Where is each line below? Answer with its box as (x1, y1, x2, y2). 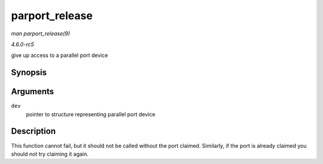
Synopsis (11, 68, 47, 78)
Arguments (11, 87, 54, 97)
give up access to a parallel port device (11, 51, 108, 59)
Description (11, 126, 56, 136)
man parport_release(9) (11, 30, 71, 37)
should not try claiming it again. (11, 150, 89, 157)
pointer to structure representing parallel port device (26, 111, 156, 118)
